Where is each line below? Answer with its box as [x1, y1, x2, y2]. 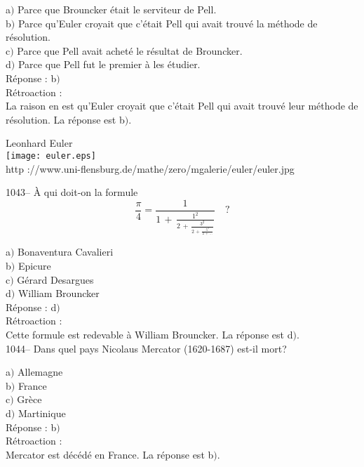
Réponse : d [6, 299, 57, 314]
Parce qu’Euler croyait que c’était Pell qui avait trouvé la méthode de [18, 15, 318, 30]
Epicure [18, 258, 51, 273]
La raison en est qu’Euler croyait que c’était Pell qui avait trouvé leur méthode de [6, 98, 358, 113]
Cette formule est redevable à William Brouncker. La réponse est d [6, 327, 293, 342]
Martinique [18, 406, 66, 421]
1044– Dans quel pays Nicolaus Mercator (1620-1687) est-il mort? [6, 341, 287, 355]
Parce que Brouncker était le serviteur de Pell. [18, 2, 217, 16]
